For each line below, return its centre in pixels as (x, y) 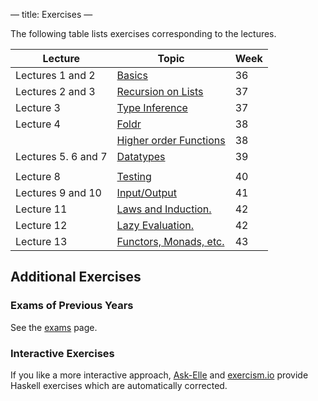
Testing (134, 176)
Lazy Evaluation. (155, 225)
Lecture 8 (38, 176)
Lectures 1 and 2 (55, 75)
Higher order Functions (171, 140)
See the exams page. (54, 327)
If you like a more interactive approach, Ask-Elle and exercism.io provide (159, 375)
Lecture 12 (41, 225)
